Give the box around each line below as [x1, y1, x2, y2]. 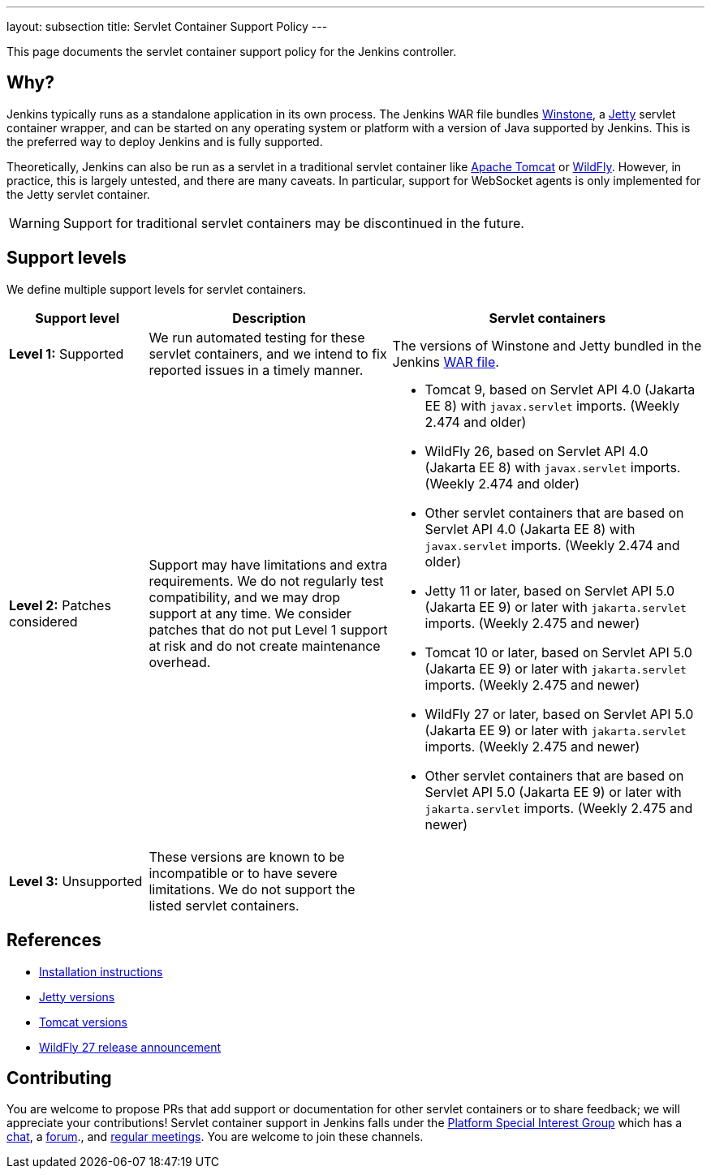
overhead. [149, 653, 211, 670]
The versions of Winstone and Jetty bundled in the [392, 337, 702, 354]
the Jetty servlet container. [6, 187, 150, 201]
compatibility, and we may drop [149, 588, 341, 605]
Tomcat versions [39, 1014, 127, 1029]
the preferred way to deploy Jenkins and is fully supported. [6, 134, 323, 148]
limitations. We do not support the [149, 880, 355, 897]
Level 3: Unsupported [9, 872, 143, 889]
